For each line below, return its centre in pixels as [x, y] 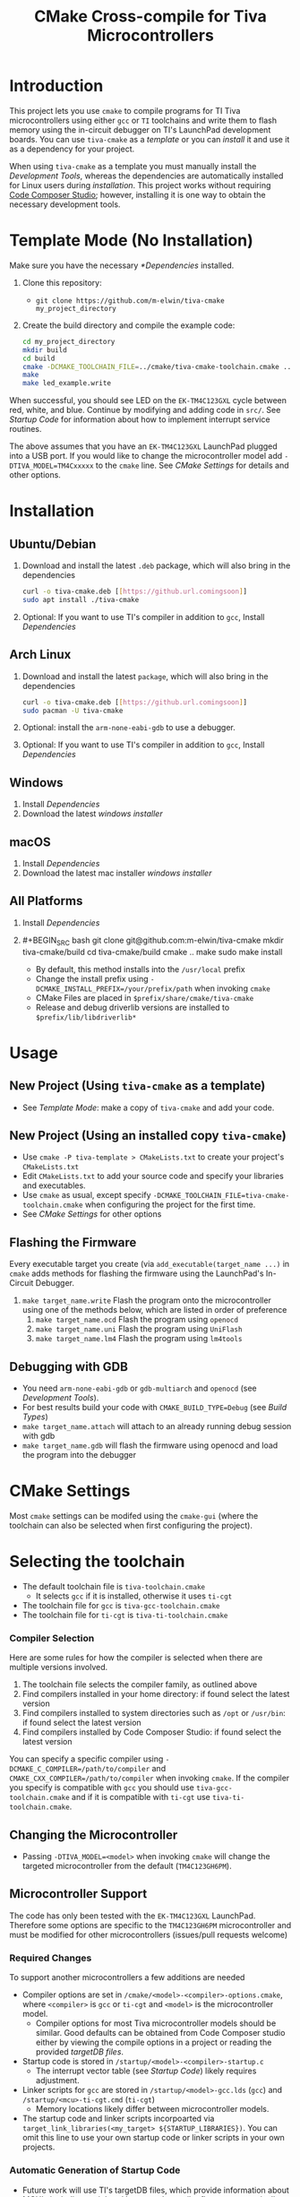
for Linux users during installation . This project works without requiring [140, 185]
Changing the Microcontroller [94, 1835]
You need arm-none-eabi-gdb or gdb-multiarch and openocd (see [139, 1388]
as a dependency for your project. [72, 149]
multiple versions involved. [59, 1667]
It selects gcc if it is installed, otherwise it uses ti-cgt [134, 1596]
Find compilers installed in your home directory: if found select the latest [156, 1694]
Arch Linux [40, 655]
